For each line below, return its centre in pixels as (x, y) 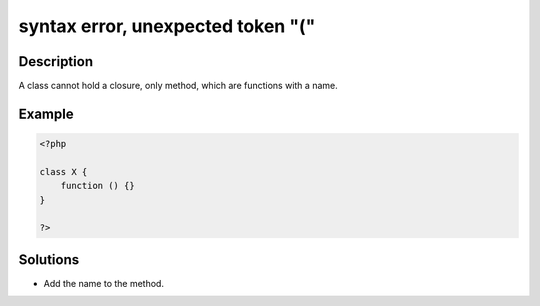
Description (56, 61)
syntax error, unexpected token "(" (167, 26)
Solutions (49, 259)
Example (46, 113)
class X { (63, 171)
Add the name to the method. (104, 283)
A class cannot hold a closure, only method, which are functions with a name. (178, 86)
